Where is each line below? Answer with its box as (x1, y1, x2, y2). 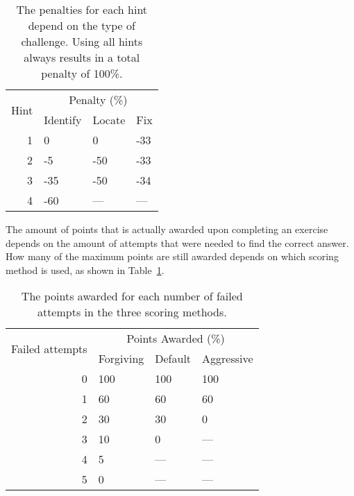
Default (155, 350, 192, 367)
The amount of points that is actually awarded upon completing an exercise (6, 222, 328, 236)
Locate (92, 112, 126, 128)
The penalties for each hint (16, 1, 148, 17)
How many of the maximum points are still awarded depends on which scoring (6, 249, 339, 264)
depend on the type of (28, 17, 135, 33)
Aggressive (202, 350, 253, 367)
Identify (44, 112, 82, 128)
